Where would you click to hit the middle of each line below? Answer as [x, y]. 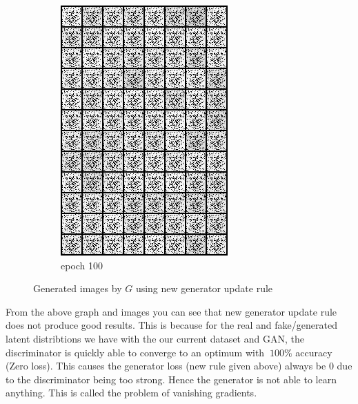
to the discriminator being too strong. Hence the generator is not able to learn [171, 379]
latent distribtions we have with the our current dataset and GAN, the [155, 338]
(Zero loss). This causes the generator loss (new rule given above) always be [166, 366]
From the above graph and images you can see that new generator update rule [171, 311]
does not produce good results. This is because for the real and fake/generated [171, 325]
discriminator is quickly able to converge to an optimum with [135, 352]
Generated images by [78, 288]
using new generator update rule [204, 288]
